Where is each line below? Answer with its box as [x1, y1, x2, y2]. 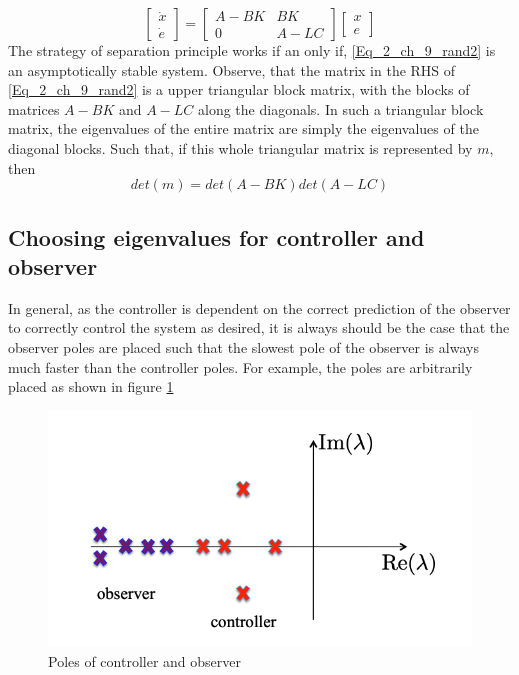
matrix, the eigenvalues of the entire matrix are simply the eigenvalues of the [8, 118, 479, 139]
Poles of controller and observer [48, 650, 242, 671]
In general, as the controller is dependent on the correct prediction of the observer [8, 297, 511, 318]
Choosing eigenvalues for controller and [8, 221, 425, 252]
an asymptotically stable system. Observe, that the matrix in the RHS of [8, 59, 456, 80]
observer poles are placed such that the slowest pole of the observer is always [8, 336, 479, 357]
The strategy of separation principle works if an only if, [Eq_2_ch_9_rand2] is [8, 40, 496, 60]
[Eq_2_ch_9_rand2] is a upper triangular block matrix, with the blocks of [8, 79, 470, 100]
